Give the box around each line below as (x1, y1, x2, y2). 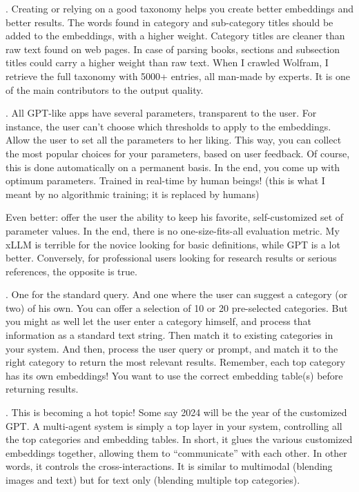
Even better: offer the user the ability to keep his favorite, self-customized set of (6, 210, 344, 224)
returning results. (6, 382, 79, 396)
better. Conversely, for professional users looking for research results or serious (6, 250, 337, 265)
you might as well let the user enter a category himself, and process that (6, 314, 312, 328)
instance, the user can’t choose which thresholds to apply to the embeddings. (6, 119, 331, 133)
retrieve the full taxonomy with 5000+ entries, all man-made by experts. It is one (6, 68, 350, 83)
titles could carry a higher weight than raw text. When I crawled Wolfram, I (6, 55, 329, 70)
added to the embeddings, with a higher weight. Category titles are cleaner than (6, 28, 345, 43)
